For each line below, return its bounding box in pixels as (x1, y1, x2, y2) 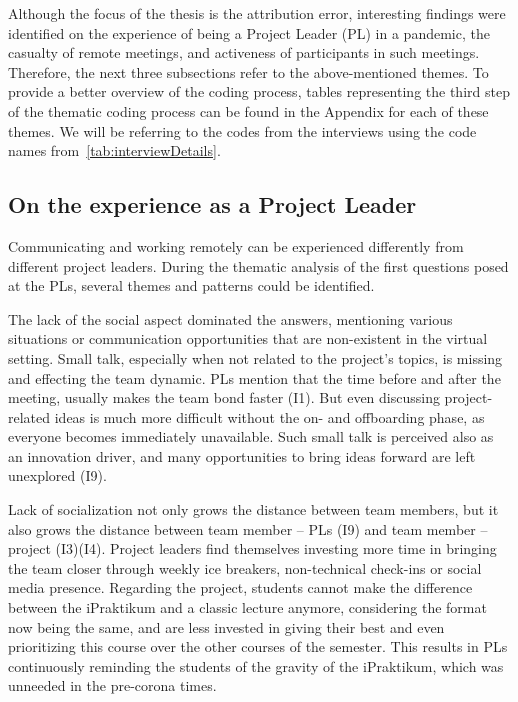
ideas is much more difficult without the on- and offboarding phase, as (54, 406, 485, 427)
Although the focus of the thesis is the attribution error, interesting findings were (8, 3, 506, 23)
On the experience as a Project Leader (8, 189, 417, 220)
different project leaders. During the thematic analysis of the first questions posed (8, 255, 509, 276)
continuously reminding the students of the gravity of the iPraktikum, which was (8, 655, 504, 676)
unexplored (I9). (8, 465, 107, 486)
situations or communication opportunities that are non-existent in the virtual (8, 328, 488, 349)
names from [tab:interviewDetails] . (8, 140, 221, 161)
